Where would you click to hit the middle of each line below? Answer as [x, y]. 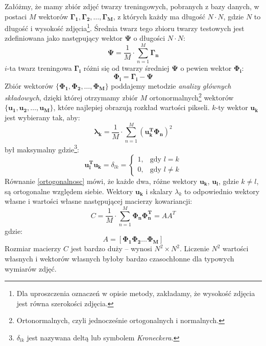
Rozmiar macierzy [33, 248]
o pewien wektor [206, 68]
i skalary [159, 191]
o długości [149, 38]
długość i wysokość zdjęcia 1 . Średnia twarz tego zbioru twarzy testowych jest [125, 27]
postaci [16, 16]
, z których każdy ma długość [159, 16]
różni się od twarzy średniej [126, 68]
